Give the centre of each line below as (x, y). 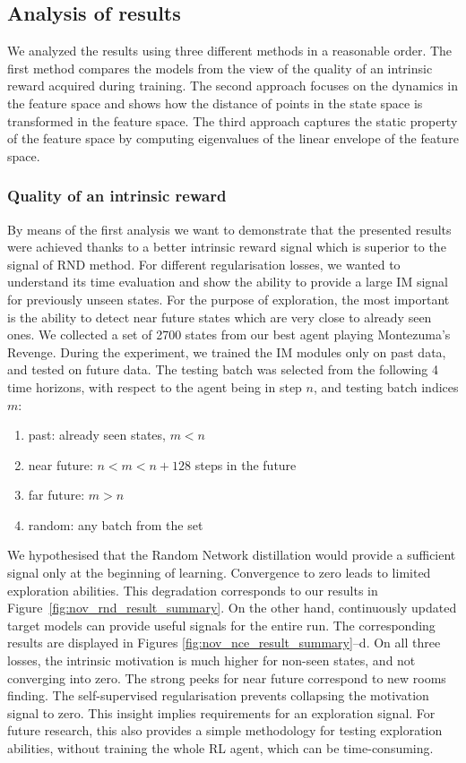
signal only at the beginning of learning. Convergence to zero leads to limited (219, 573)
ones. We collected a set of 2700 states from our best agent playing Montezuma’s (229, 334)
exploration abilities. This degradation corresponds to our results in (193, 590)
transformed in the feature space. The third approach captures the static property (233, 120)
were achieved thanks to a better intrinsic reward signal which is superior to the (227, 247)
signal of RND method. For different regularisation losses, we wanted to (204, 264)
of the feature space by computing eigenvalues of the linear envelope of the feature (233, 138)
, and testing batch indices (386, 386)
